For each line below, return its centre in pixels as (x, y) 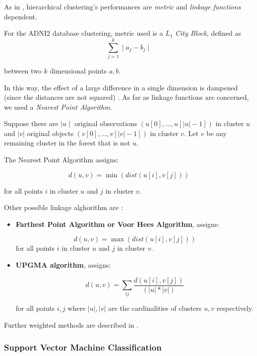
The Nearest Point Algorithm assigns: (61, 160)
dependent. (21, 16)
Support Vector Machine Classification (83, 347)
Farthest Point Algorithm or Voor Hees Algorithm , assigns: (118, 224)
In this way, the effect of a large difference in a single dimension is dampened (121, 87)
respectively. (235, 308)
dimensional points (78, 70)
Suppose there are (31, 123)
